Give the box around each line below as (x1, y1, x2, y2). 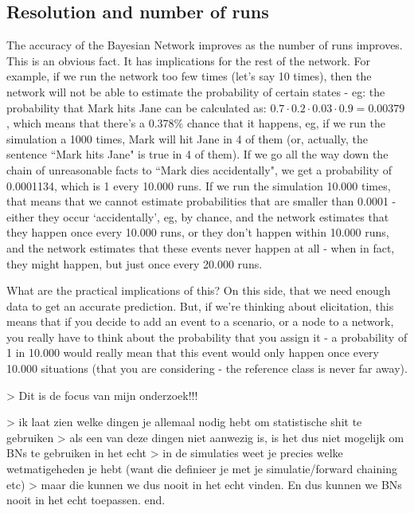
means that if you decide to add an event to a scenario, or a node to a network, (6, 313, 394, 330)
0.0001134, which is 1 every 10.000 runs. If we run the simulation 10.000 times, (6, 177, 391, 194)
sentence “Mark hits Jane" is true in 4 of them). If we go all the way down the (6, 146, 389, 163)
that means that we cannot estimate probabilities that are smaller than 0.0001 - (6, 193, 396, 210)
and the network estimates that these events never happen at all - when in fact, (6, 239, 395, 256)
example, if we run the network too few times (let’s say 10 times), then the (6, 68, 372, 84)
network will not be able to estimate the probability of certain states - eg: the (6, 83, 385, 100)
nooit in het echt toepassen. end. (6, 491, 166, 508)
